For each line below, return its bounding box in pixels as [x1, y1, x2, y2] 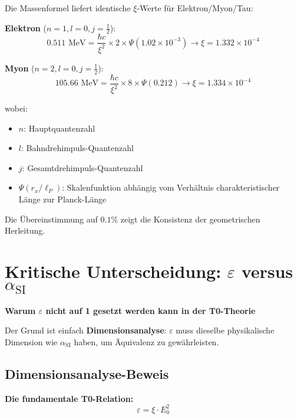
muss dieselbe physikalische [176, 324, 275, 336]
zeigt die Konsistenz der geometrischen [120, 212, 260, 225]
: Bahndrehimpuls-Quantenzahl [21, 142, 134, 154]
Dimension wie [5, 336, 58, 348]
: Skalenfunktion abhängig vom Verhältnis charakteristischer [62, 181, 280, 194]
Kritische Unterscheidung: [5, 259, 222, 283]
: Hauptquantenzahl [24, 122, 95, 134]
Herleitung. [5, 224, 45, 237]
